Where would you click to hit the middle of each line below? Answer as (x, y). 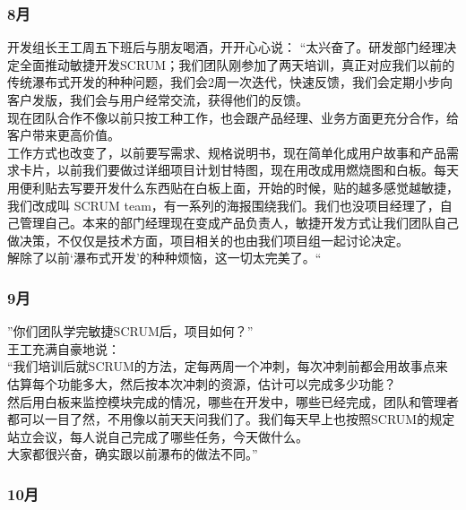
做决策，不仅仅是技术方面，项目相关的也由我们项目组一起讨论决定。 (208, 240)
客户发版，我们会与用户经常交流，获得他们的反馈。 (158, 99)
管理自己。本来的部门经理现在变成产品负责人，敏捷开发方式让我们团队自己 (239, 223)
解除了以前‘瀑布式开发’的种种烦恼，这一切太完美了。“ (164, 258)
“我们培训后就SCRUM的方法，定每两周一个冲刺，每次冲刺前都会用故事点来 (228, 366)
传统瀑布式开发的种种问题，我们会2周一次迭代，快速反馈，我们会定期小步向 (230, 82)
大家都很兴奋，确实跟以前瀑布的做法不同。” (133, 454)
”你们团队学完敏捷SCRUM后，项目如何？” (130, 331)
